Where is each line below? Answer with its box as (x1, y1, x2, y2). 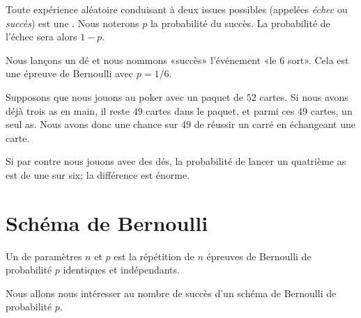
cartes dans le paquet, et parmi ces (146, 103, 295, 118)
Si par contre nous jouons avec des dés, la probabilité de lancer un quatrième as (6, 154, 346, 168)
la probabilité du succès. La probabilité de (150, 15, 330, 30)
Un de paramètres (6, 248, 82, 263)
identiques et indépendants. (63, 262, 180, 277)
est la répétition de (114, 248, 194, 263)
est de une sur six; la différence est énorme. (6, 167, 190, 182)
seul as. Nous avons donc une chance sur (6, 117, 178, 132)
